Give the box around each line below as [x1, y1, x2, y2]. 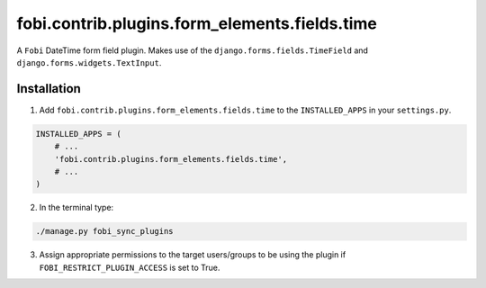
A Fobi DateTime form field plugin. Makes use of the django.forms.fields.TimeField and [16, 45, 369, 56]
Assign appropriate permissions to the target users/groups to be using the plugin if [39, 249, 346, 260]
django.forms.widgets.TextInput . [16, 57, 162, 67]
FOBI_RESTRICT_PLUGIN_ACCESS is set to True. [39, 262, 220, 273]
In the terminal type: [39, 202, 114, 213]
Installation [16, 81, 81, 96]
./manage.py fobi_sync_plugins [35, 226, 175, 237]
